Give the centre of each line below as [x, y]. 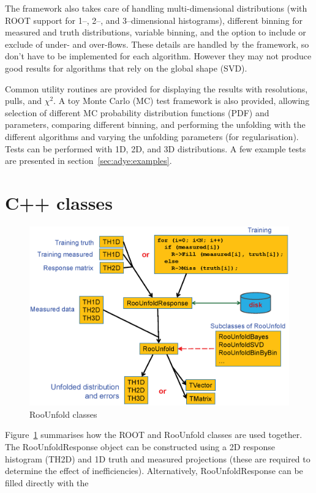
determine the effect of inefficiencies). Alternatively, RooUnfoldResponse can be [154, 471]
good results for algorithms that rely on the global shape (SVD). [126, 68]
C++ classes [59, 202]
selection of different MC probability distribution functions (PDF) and [137, 112]
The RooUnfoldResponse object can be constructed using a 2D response [140, 447]
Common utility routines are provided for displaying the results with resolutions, [156, 88]
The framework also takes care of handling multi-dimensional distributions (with [156, 8]
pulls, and [23, 101]
